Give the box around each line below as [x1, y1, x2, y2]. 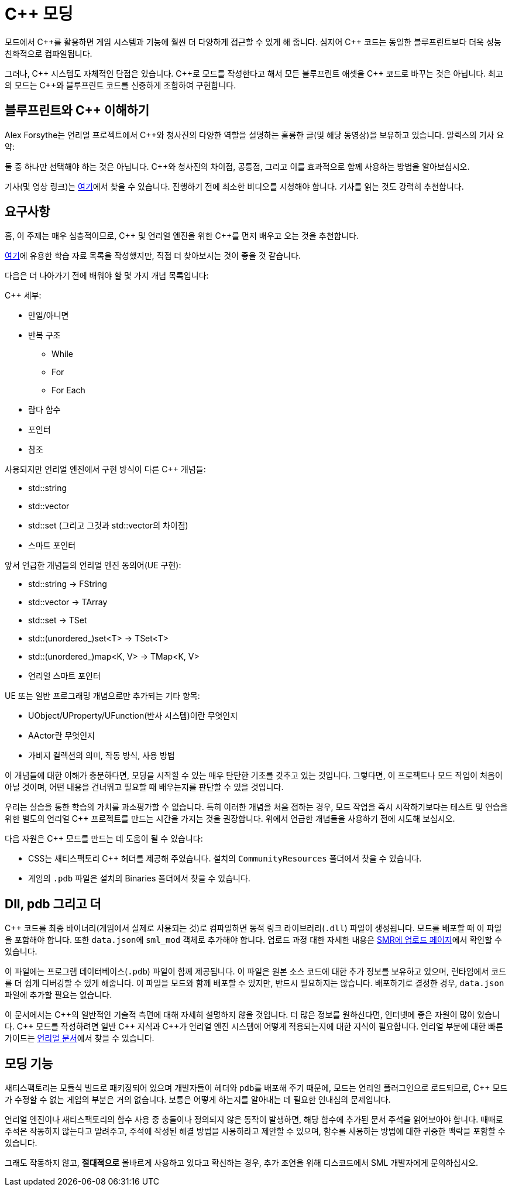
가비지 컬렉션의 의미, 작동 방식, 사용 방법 [28, 750, 175, 761]
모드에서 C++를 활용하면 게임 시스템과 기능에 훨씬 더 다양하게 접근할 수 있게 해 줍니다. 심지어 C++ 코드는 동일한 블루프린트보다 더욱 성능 [5, 36, 501, 47]
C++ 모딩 [5, 4, 73, 24]
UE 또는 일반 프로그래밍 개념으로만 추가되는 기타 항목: [5, 691, 200, 701]
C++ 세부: [5, 290, 42, 301]
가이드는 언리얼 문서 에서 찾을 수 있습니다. [5, 1033, 154, 1044]
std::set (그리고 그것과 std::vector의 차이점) [28, 520, 188, 531]
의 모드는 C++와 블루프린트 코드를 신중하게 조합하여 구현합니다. [5, 80, 236, 90]
